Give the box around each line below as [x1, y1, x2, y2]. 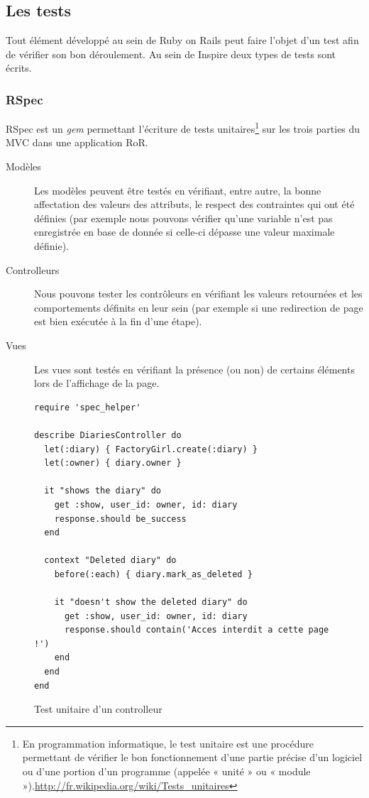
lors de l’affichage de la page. [34, 376, 160, 390]
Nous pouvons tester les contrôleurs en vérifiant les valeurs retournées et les [34, 286, 363, 301]
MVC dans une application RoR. [6, 135, 148, 150]
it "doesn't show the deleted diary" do [54, 597, 248, 608]
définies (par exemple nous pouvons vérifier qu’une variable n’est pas [34, 210, 333, 225]
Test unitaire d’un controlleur [34, 701, 163, 716]
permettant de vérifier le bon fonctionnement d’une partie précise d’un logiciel [22, 750, 363, 765]
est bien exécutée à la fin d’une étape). [34, 314, 202, 329]
